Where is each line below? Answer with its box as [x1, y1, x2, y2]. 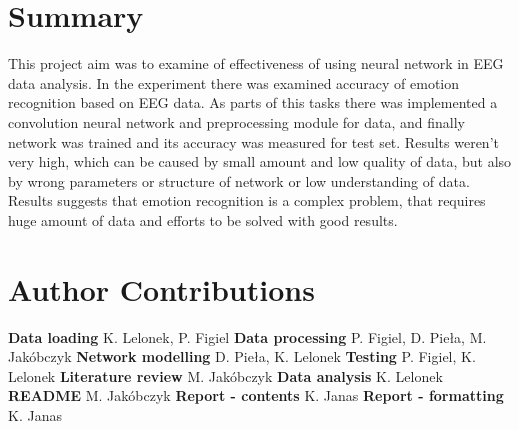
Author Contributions [8, 268, 315, 309]
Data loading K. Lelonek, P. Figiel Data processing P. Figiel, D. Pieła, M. [8, 326, 487, 347]
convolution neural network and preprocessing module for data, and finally [8, 111, 465, 132]
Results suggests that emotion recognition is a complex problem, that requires [8, 190, 486, 211]
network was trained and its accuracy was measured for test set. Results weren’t [8, 131, 499, 152]
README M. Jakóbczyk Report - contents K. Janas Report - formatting [8, 385, 504, 406]
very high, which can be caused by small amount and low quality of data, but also [8, 151, 512, 172]
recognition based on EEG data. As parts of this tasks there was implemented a [8, 92, 498, 113]
